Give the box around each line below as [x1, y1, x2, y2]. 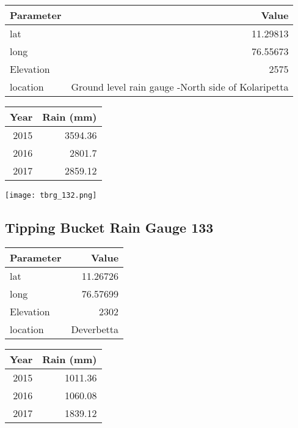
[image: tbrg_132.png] [5, 191, 97, 200]
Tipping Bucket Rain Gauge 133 [5, 218, 214, 237]
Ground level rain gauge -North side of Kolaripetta [71, 80, 289, 94]
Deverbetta [71, 321, 119, 336]
